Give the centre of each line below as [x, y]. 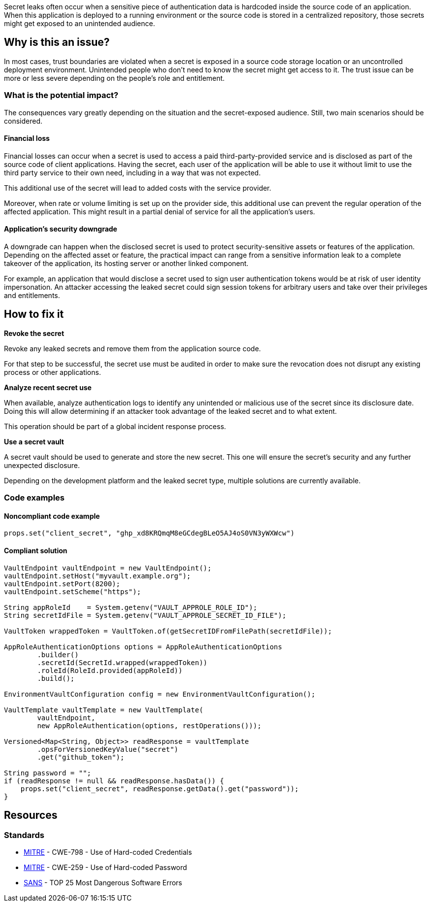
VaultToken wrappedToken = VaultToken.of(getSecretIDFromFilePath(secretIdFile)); [168, 631]
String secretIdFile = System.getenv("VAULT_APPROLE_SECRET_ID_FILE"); [145, 615]
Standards [24, 835]
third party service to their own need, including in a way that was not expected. [133, 172]
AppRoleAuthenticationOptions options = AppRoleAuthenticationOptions [143, 647]
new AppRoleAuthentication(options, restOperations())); [149, 725]
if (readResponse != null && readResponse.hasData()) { [114, 781]
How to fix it [34, 314]
